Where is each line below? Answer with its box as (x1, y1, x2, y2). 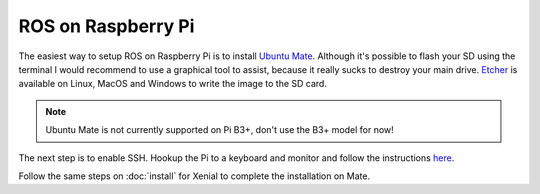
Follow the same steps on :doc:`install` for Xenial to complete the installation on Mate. (18, 170, 370, 182)
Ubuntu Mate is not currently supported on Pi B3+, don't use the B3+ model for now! (45, 124, 394, 136)
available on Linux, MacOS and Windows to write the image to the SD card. (18, 78, 327, 90)
